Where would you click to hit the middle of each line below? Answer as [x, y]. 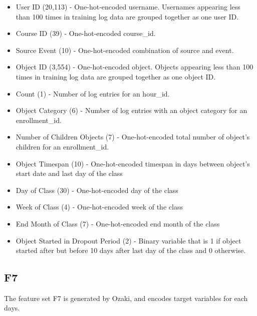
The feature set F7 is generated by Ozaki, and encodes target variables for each [126, 298]
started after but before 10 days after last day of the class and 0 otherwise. [131, 250]
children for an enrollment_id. [62, 146]
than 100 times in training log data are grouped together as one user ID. [127, 16]
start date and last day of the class [69, 173]
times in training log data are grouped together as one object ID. [116, 76]
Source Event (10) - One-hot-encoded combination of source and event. [125, 50]
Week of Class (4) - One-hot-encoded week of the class [99, 207]
